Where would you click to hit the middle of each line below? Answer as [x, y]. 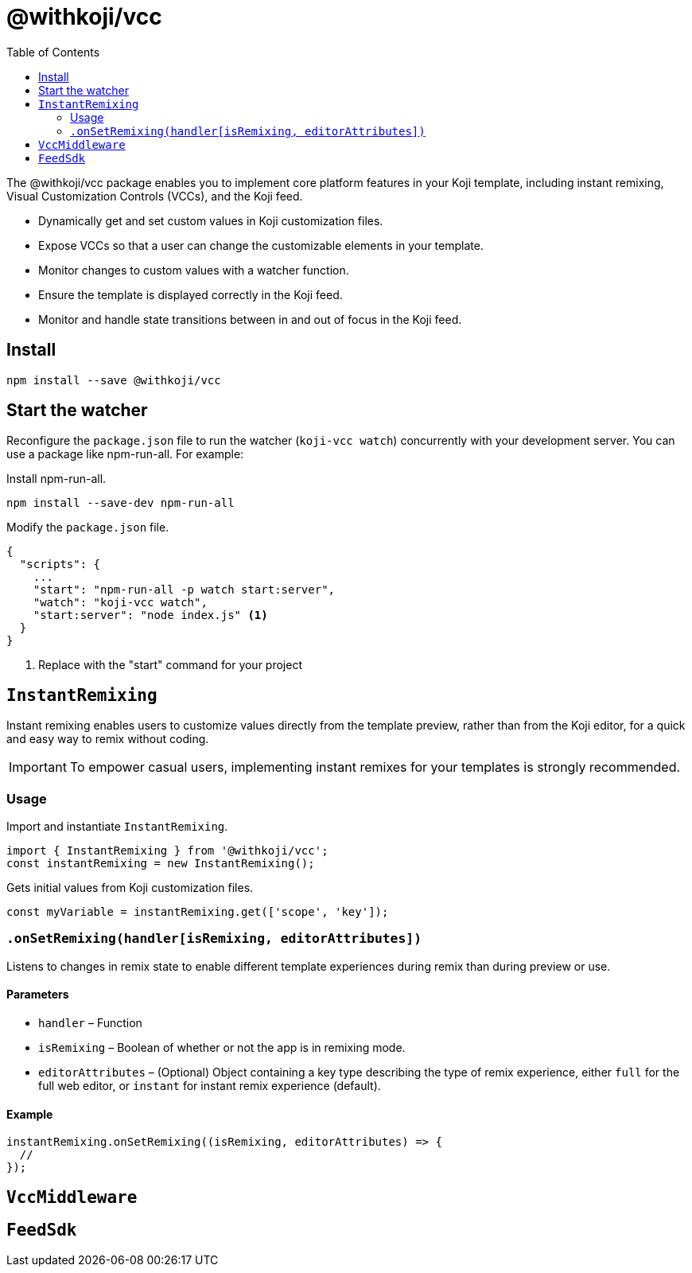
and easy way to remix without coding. [108, 739]
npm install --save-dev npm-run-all [121, 503]
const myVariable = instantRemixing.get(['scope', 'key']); [198, 912]
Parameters [38, 995]
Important [38, 767]
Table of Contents [53, 52]
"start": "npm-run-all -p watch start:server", [184, 590]
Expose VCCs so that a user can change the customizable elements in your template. [261, 245]
